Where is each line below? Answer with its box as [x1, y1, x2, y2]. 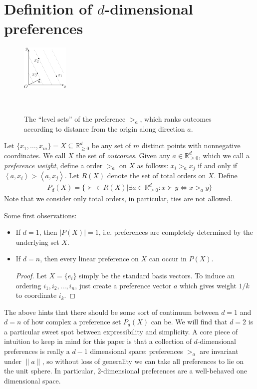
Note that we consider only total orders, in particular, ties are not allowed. [4, 193, 233, 203]
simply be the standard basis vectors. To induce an [79, 270, 235, 280]
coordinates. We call [4, 150, 66, 160]
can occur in [149, 253, 187, 264]
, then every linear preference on [40, 253, 139, 264]
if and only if [198, 160, 238, 170]
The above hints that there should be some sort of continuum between [4, 306, 219, 317]
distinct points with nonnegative [141, 140, 241, 151]
